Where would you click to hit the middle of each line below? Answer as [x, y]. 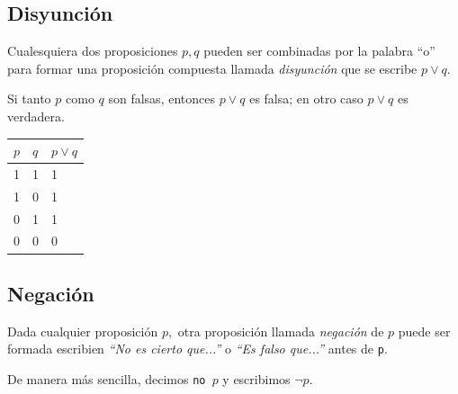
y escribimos [256, 379]
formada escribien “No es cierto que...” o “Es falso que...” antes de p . [198, 349]
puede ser [424, 331]
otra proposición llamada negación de [281, 331]
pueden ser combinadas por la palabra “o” [319, 51]
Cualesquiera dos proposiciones [93, 51]
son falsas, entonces [162, 98]
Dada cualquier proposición [83, 331]
